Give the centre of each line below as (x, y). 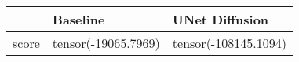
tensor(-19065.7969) (106, 43)
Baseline (78, 19)
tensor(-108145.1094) (229, 43)
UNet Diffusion (221, 19)
